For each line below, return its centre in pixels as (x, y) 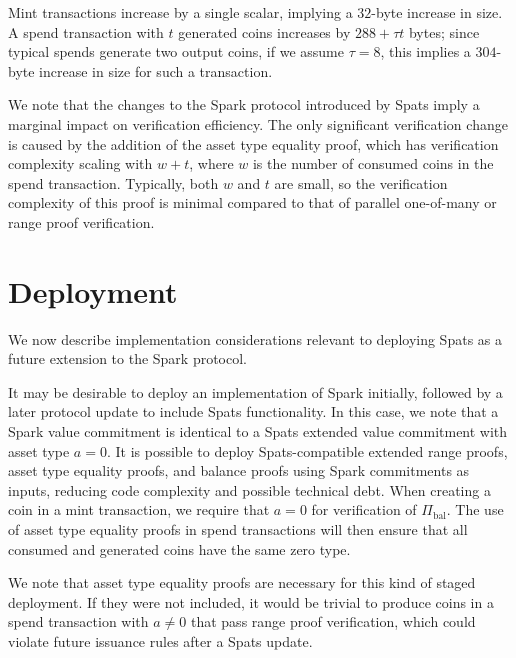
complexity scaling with (80, 163)
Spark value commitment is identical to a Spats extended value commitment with (258, 431)
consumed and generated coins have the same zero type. (179, 548)
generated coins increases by (264, 31)
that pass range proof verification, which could (333, 621)
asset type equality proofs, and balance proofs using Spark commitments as (239, 470)
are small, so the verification (361, 182)
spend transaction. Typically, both (113, 182)
